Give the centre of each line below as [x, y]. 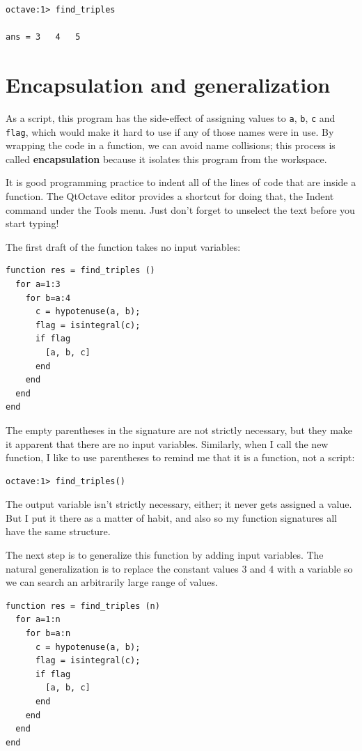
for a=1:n [38, 620]
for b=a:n [48, 634]
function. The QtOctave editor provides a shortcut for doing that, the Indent [170, 196]
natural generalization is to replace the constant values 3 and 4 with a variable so [179, 568]
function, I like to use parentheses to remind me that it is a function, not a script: [180, 457]
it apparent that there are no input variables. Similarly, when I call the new [167, 443]
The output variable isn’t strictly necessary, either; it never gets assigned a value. [179, 504]
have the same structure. [58, 531]
